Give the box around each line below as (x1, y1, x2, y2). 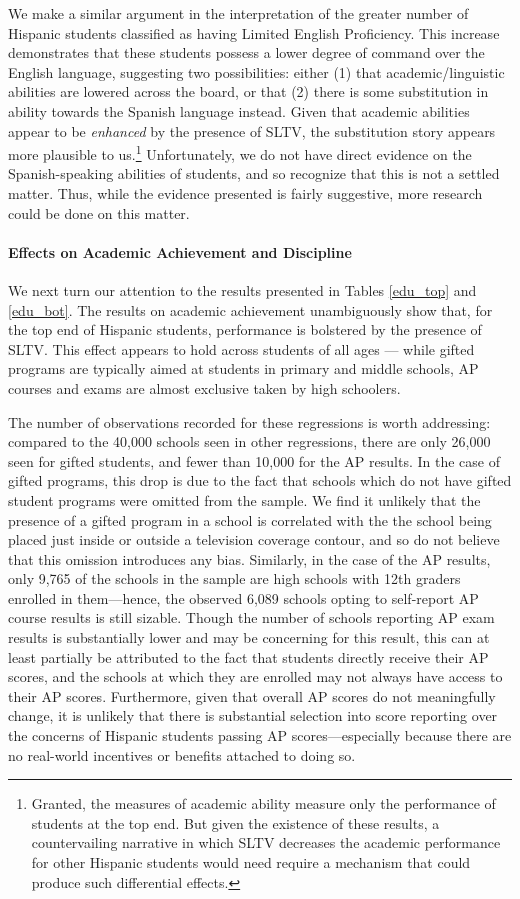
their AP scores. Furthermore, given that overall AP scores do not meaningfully (8, 685, 496, 706)
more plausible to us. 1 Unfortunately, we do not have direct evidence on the (8, 141, 472, 164)
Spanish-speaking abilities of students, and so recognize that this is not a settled (8, 163, 500, 184)
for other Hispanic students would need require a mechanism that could (31, 852, 471, 873)
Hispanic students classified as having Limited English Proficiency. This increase (8, 22, 500, 43)
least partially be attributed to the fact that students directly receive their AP (8, 646, 489, 667)
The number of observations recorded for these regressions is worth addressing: (8, 411, 491, 432)
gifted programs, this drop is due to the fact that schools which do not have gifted (8, 470, 512, 491)
